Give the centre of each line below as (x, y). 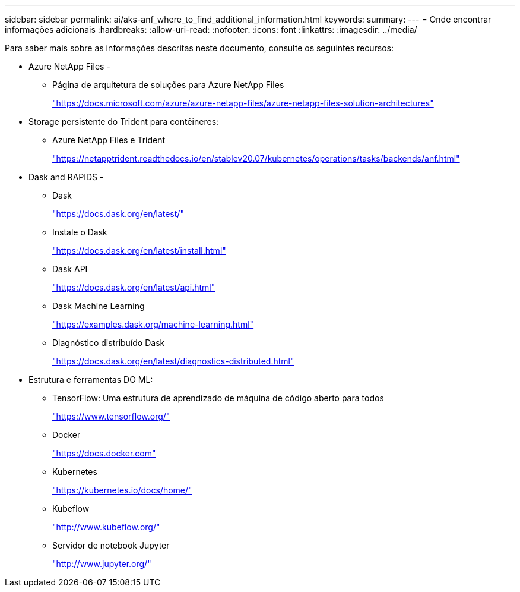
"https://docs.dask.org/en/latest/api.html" (134, 287)
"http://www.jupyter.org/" (102, 564)
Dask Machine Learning (99, 306)
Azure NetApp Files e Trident (109, 140)
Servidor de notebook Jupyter (111, 545)
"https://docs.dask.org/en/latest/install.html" (139, 251)
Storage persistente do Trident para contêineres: (124, 122)
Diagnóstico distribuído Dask (109, 343)
